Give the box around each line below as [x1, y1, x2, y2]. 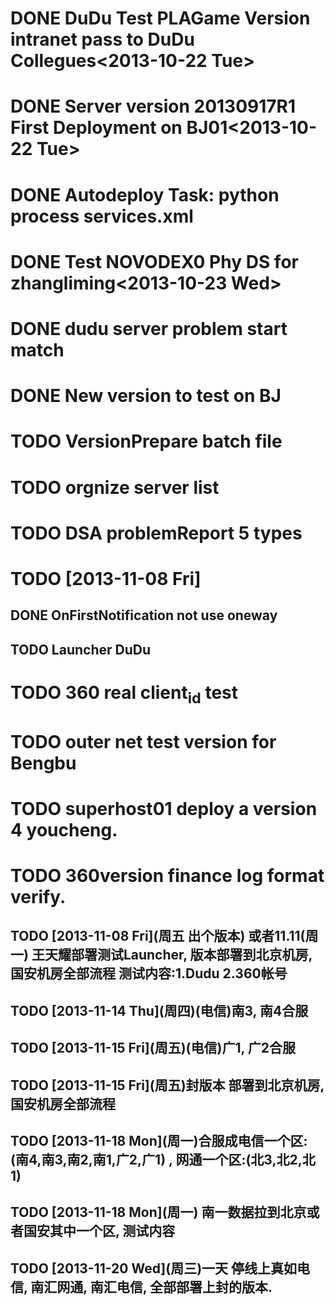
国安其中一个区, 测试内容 [23, 1223, 176, 1240]
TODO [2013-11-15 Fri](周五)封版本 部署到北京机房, [10, 1077, 325, 1094]
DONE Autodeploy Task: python [10, 183, 280, 206]
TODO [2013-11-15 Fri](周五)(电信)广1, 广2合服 [10, 1040, 297, 1057]
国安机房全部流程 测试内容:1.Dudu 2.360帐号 [10, 965, 288, 982]
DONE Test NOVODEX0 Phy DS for [10, 250, 299, 273]
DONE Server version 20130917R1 [10, 95, 297, 118]
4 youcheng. [10, 818, 118, 841]
